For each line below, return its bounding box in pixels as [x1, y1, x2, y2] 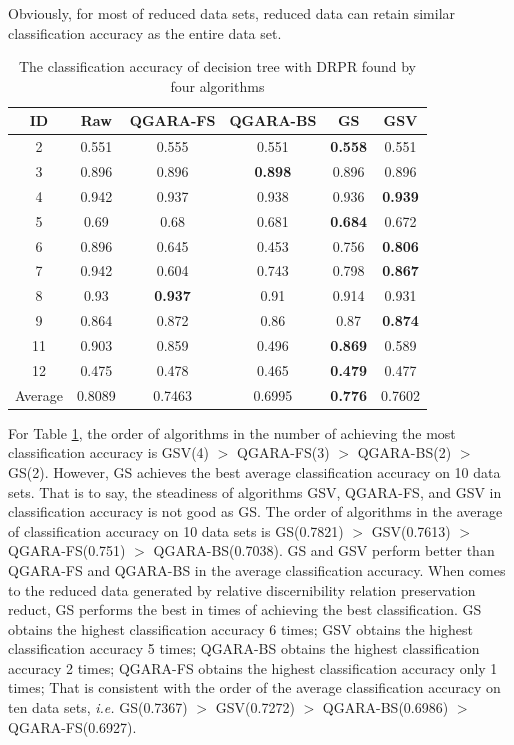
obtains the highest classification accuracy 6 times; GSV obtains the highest [8, 618, 473, 639]
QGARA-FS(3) [237, 442, 330, 463]
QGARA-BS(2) [357, 442, 452, 463]
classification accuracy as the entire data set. [8, 22, 282, 43]
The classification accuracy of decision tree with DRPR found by [18, 56, 416, 77]
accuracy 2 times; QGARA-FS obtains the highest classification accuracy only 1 [8, 657, 498, 678]
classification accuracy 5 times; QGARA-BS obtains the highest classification [8, 638, 480, 659]
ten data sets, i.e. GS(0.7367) [8, 697, 188, 718]
